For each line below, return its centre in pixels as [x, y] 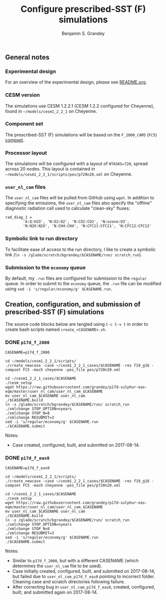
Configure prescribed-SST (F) [83, 9]
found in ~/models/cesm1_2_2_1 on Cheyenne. [51, 111]
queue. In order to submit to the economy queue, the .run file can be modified [83, 284]
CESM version [23, 95]
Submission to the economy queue [45, 267]
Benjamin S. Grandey [83, 33]
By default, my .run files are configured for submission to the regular [76, 278]
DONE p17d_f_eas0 [27, 458]
